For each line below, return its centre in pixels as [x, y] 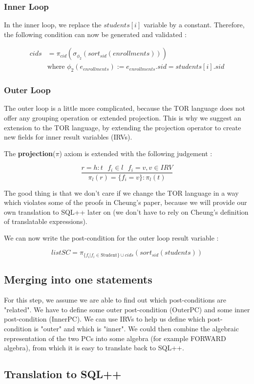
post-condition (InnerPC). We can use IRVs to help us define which [105, 319]
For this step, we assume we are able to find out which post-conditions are [115, 300]
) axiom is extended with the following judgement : [136, 153]
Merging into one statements [78, 279]
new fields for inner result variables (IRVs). [68, 137]
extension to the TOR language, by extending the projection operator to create [123, 127]
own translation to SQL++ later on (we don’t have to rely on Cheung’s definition [126, 212]
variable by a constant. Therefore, [194, 25]
